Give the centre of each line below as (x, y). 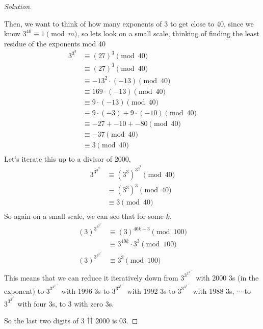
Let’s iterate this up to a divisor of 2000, (68, 158)
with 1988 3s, (214, 290)
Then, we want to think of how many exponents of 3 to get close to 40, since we (129, 23)
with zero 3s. (94, 303)
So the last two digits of (41, 321)
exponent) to (24, 290)
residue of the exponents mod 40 (55, 43)
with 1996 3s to (85, 290)
